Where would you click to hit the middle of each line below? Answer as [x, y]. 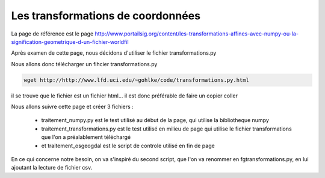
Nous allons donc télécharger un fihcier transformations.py [84, 64]
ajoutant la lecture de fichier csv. [52, 168]
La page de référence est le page [52, 34]
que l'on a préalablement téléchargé [86, 137]
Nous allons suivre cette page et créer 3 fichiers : [72, 107]
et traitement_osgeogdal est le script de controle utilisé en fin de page [128, 146]
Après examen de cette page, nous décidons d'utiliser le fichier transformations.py [114, 53]
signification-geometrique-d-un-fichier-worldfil [70, 41]
